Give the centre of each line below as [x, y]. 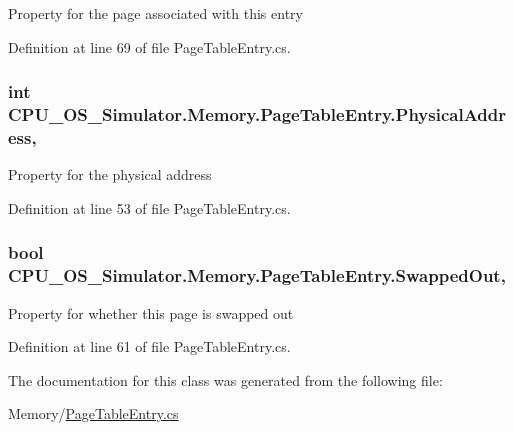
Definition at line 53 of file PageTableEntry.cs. [149, 207]
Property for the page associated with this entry [155, 13]
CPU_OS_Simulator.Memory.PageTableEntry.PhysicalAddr [257, 114]
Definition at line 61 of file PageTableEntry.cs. [149, 346]
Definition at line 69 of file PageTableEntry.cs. [149, 46]
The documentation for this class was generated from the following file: [225, 379]
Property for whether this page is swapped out [151, 312]
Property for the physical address [110, 174]
